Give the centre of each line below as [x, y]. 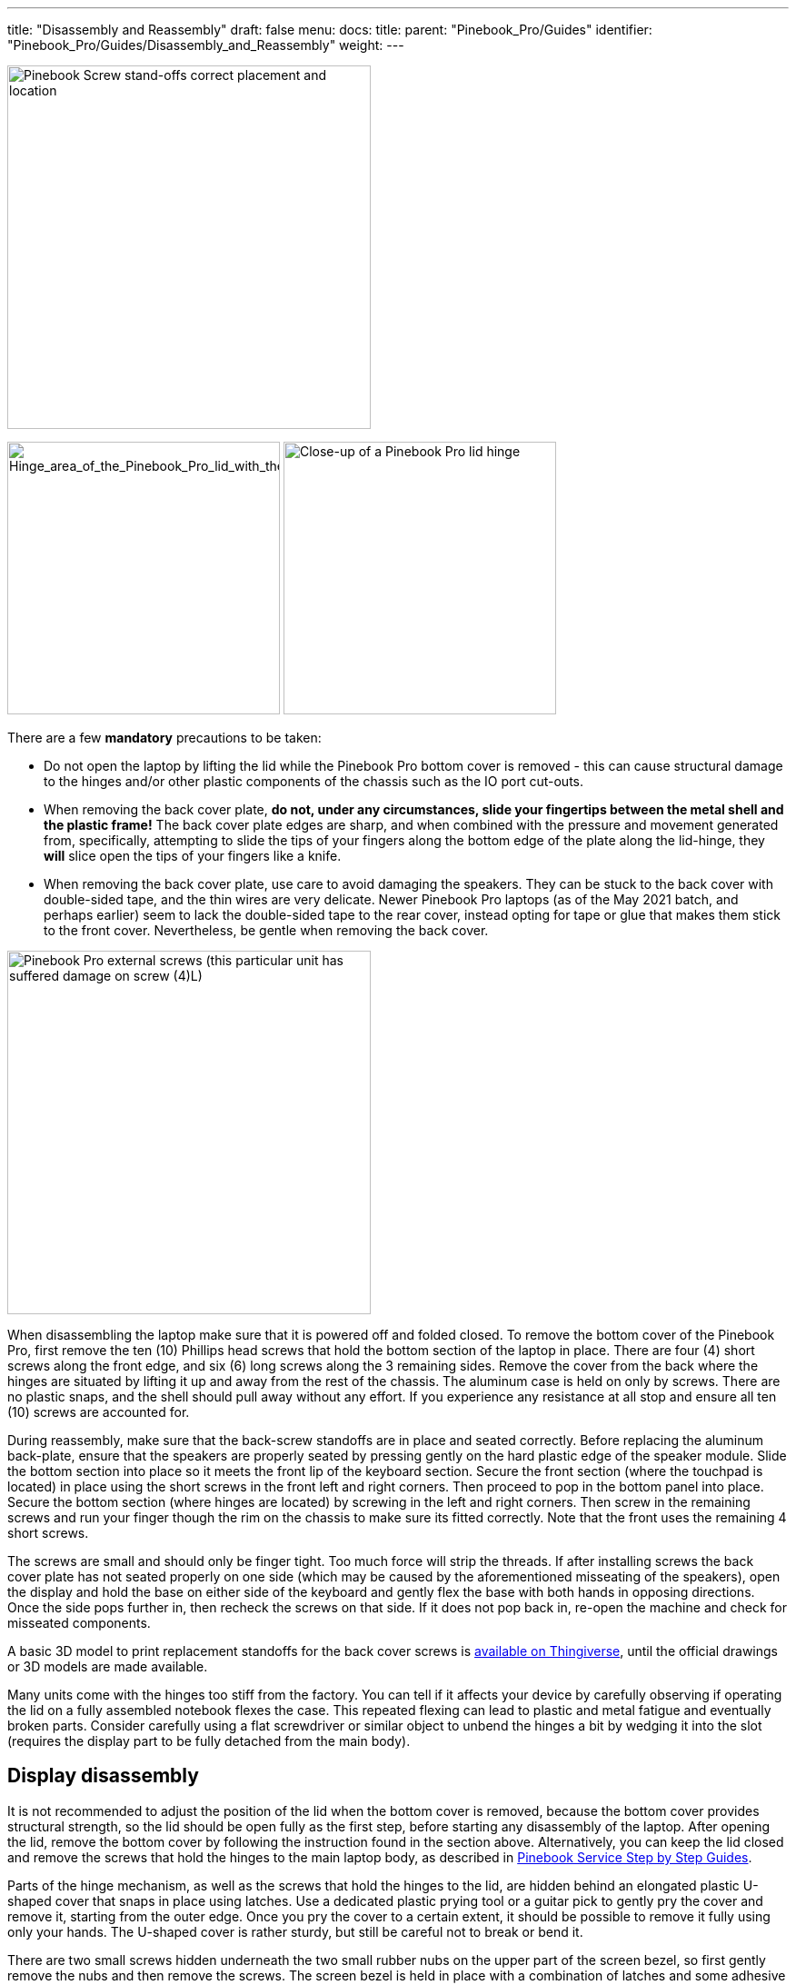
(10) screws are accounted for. [99, 1412]
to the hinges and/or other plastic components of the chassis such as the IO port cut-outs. [314, 781]
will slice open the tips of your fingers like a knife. [193, 856]
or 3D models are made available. [108, 1666]
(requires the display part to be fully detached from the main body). [209, 1741]
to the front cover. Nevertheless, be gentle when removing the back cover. [266, 930]
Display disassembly [103, 1776]
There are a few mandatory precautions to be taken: [164, 738]
